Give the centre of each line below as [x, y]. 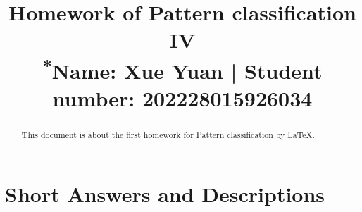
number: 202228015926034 [182, 98]
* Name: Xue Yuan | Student [182, 69]
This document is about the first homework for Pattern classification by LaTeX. [168, 135]
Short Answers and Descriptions [165, 193]
